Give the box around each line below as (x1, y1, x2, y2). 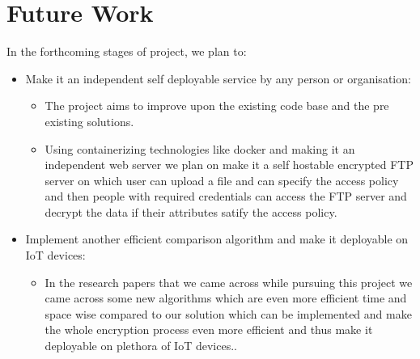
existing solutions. (45, 112, 134, 129)
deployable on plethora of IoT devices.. (45, 337, 237, 354)
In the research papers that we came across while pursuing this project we (45, 273, 413, 290)
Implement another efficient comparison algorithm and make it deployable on (25, 230, 409, 247)
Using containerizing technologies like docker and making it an (45, 140, 355, 157)
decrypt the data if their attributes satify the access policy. (45, 203, 337, 220)
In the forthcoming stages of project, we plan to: (6, 43, 247, 60)
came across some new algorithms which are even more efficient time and (45, 289, 407, 306)
